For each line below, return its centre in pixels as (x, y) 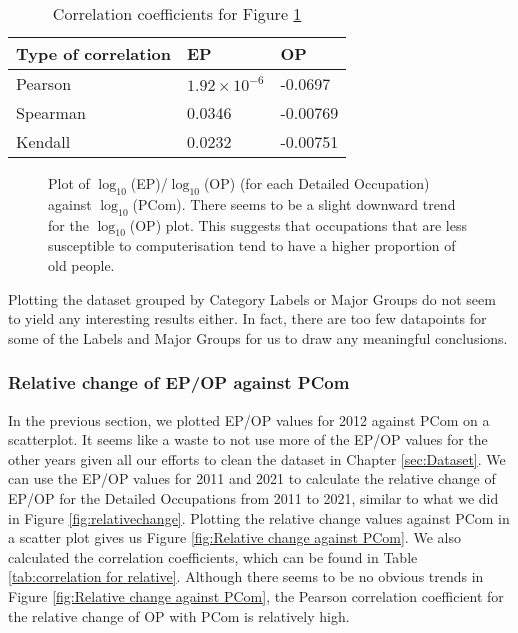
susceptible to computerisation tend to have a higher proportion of (252, 245)
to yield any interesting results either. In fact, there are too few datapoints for (247, 318)
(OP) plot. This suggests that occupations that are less (298, 224)
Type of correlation (93, 53)
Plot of (69, 183)
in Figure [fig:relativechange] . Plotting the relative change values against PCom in (259, 517)
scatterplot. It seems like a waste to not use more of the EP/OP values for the (248, 439)
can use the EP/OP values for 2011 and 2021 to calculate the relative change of (252, 478)
